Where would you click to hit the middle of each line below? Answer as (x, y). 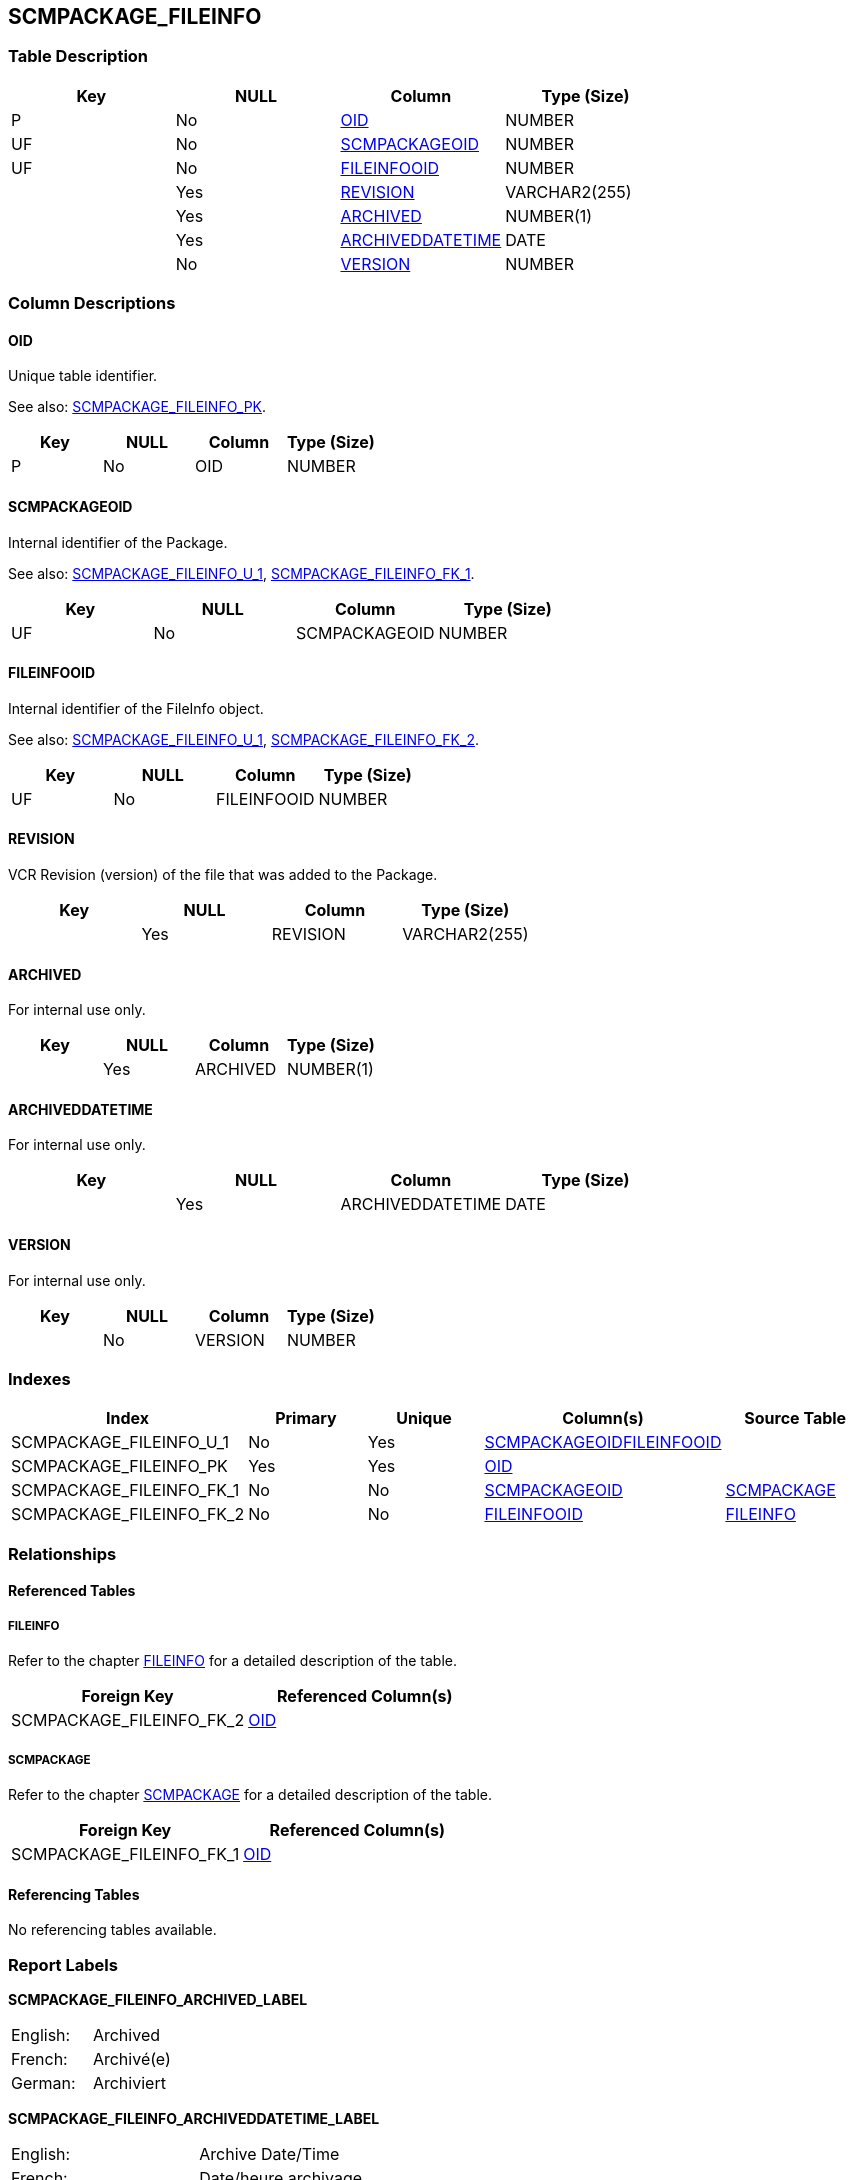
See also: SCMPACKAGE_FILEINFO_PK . (137, 407)
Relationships (62, 1553)
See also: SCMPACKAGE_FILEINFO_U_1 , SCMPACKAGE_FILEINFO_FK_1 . (241, 573)
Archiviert (129, 2082)
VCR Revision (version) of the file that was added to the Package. (223, 875)
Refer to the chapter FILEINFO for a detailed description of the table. (233, 1661)
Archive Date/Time (269, 2153)
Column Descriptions (92, 303)
